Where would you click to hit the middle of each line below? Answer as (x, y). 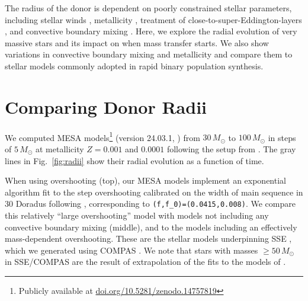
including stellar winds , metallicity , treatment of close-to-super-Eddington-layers (153, 19)
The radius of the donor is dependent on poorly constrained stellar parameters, (148, 8)
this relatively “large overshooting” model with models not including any (137, 215)
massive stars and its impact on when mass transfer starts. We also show (137, 42)
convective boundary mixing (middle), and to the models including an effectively (151, 227)
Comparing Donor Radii (106, 106)
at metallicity (60, 148)
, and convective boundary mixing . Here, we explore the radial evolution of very (151, 31)
